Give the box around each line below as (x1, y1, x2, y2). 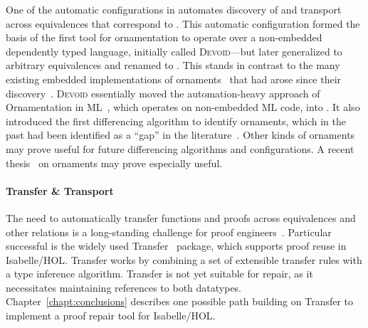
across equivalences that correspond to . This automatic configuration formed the (6, 16, 360, 31)
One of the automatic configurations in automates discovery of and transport (6, 2, 342, 16)
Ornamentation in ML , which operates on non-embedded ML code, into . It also (6, 100, 360, 115)
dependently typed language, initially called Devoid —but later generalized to (6, 43, 342, 58)
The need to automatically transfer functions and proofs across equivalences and (6, 210, 356, 225)
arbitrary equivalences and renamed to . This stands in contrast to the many (6, 58, 340, 73)
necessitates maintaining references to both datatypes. (6, 280, 242, 295)
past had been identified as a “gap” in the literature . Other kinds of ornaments (6, 127, 355, 142)
